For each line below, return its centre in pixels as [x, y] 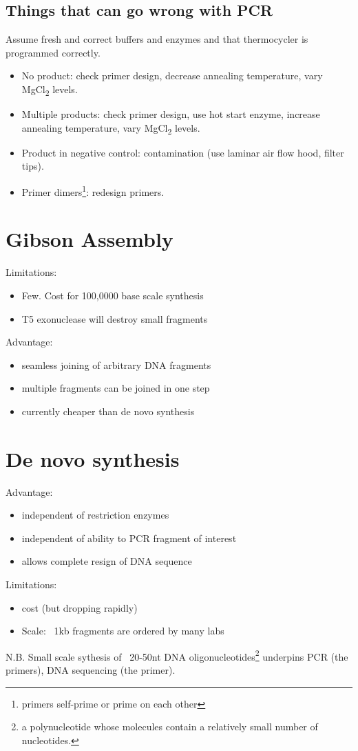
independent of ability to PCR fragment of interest [129, 538]
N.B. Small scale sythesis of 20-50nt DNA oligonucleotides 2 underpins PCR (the [177, 655]
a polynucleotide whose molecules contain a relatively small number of [170, 727]
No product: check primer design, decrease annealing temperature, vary [172, 76]
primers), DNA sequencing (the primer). [91, 670]
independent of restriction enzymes [95, 515]
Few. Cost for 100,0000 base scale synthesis [113, 295]
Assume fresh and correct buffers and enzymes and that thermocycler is [157, 39]
